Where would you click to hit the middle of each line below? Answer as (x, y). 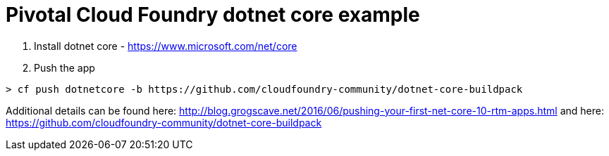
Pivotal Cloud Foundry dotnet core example (213, 15)
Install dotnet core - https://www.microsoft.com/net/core (166, 46)
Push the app (64, 67)
